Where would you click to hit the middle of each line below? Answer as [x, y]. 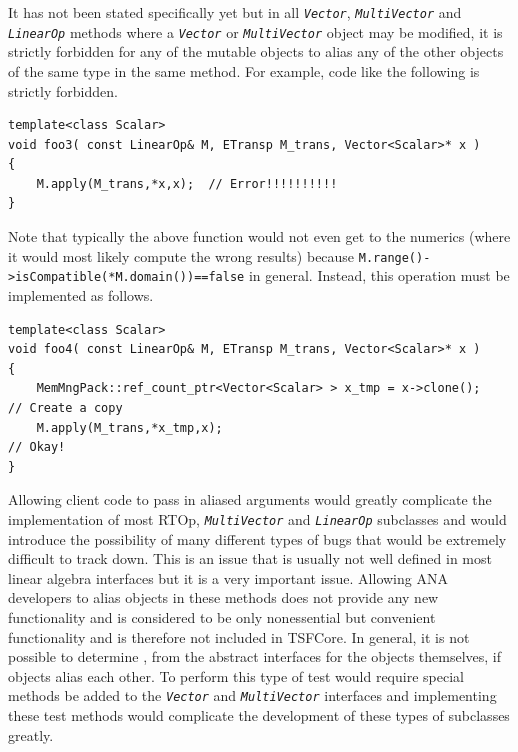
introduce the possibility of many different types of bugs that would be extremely [257, 538]
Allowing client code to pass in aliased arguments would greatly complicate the [250, 499]
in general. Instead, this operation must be [379, 275]
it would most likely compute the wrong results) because [181, 255]
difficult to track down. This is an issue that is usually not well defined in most [250, 558]
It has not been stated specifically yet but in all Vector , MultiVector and [235, 12]
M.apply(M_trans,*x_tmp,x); [129, 427]
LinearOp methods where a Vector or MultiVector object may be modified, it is [255, 31]
